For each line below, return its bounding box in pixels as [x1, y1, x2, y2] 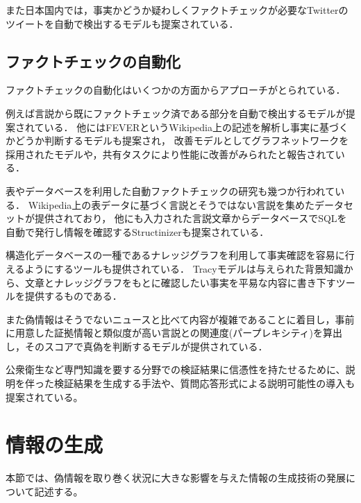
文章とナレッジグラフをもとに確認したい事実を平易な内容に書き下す [24, 275, 336, 289]
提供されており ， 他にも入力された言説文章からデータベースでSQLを [34, 211, 347, 225]
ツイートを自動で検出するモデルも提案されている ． [6, 16, 239, 31]
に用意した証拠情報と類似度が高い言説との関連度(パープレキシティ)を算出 [6, 325, 343, 340]
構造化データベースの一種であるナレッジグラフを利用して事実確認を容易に [6, 248, 345, 262]
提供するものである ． [24, 289, 122, 303]
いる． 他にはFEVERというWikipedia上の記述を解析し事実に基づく [44, 119, 349, 134]
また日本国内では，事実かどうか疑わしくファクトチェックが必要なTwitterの [6, 3, 349, 17]
